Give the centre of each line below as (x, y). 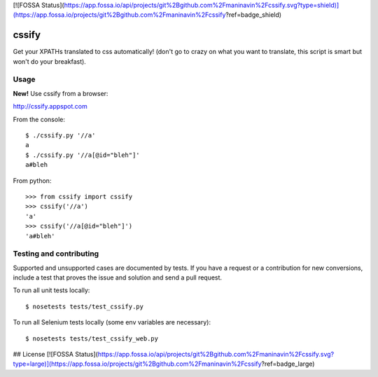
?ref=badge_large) (288, 364)
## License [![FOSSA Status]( (55, 354)
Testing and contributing (56, 254)
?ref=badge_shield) (253, 15)
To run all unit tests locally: (51, 290)
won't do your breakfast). (50, 61)
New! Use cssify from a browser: (61, 93)
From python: (32, 180)
